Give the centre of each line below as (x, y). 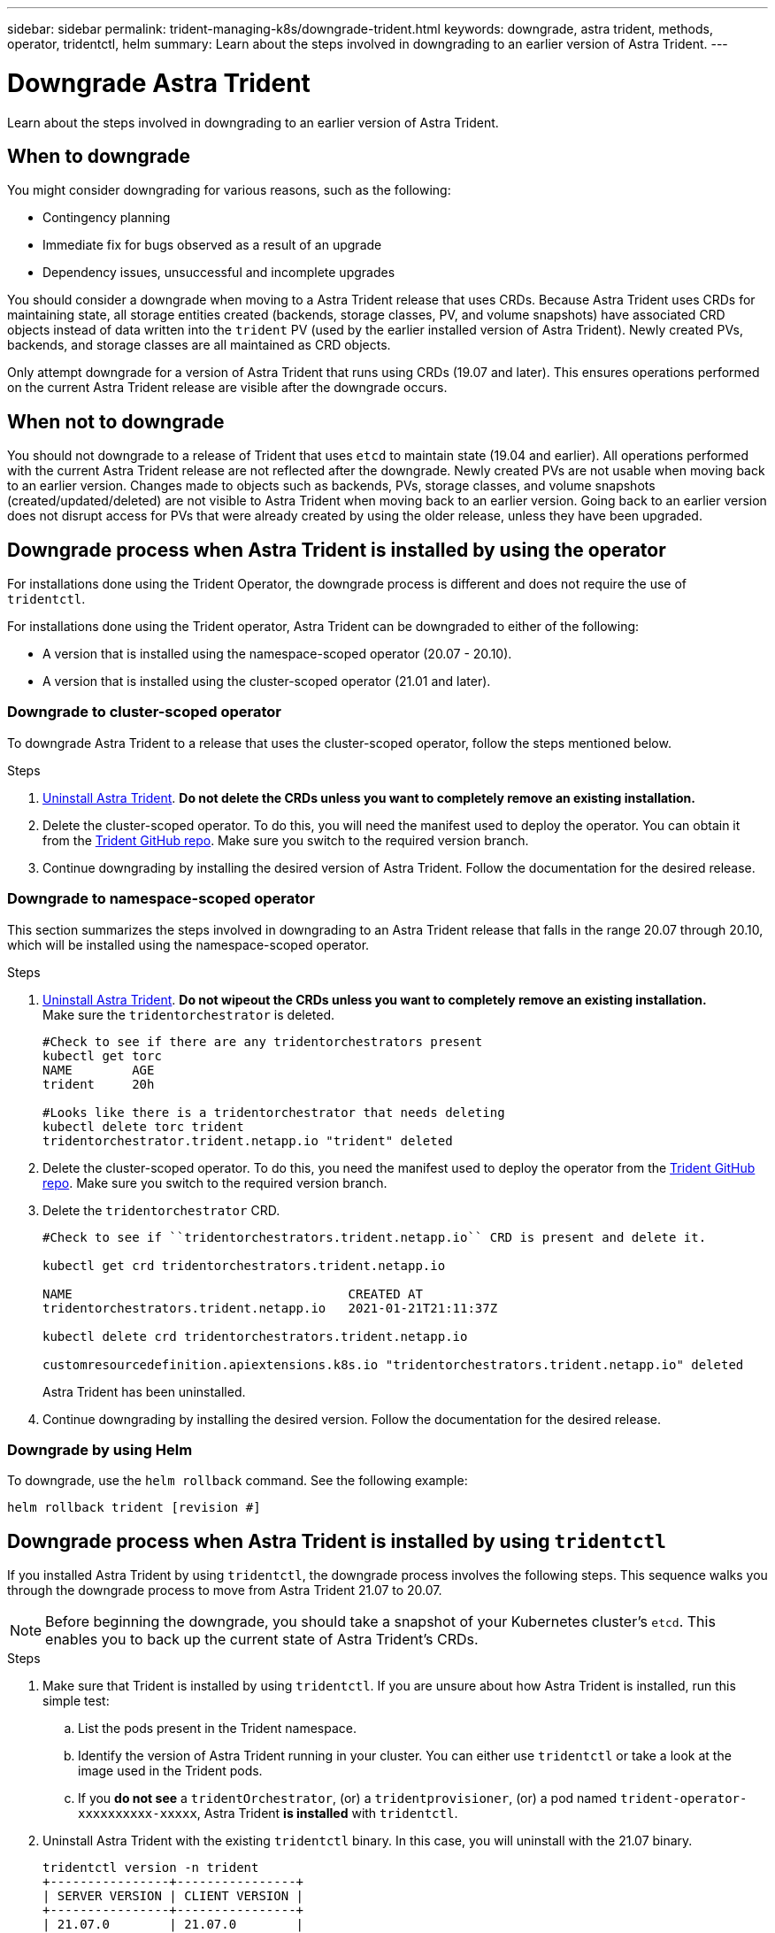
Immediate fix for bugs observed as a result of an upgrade (212, 245)
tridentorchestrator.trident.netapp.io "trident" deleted (248, 1140)
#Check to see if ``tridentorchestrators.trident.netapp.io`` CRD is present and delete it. (375, 1237)
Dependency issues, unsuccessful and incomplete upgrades (219, 273)
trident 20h (99, 1084)
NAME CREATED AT (233, 1294)
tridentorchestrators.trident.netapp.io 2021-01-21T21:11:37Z (270, 1308)
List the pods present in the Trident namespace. (217, 1729)
